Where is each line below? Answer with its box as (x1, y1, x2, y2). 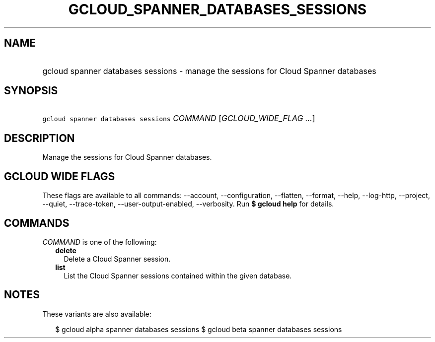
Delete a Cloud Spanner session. (64, 254, 171, 263)
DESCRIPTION (4, 132, 75, 144)
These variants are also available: (42, 309, 151, 318)
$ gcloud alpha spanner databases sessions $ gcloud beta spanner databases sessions (55, 325, 342, 334)
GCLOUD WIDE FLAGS (4, 170, 115, 183)
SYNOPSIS (4, 84, 58, 97)
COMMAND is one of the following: (42, 237, 157, 246)
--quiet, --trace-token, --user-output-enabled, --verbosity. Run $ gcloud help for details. (42, 200, 334, 208)
